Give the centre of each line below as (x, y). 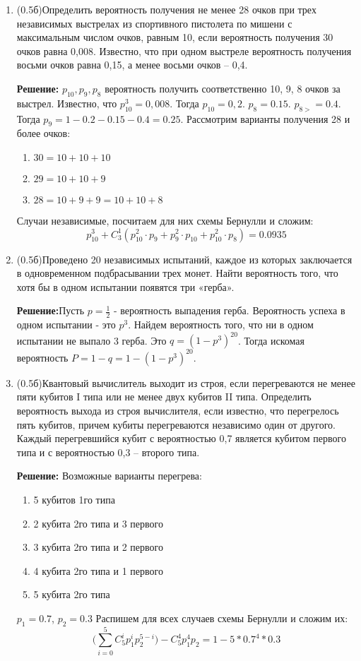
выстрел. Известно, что (67, 103)
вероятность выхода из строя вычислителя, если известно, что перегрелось (178, 410)
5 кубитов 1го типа (74, 499)
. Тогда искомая (271, 340)
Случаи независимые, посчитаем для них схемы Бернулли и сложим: (165, 220)
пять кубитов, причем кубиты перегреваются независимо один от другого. (176, 424)
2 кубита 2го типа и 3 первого (98, 523)
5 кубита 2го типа (72, 594)
